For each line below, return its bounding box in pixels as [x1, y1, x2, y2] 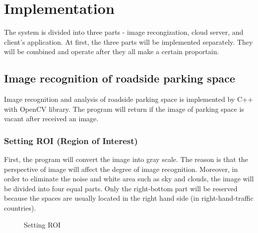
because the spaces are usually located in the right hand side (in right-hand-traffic [4, 193, 254, 203]
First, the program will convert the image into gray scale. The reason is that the [4, 154, 248, 164]
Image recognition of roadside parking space [4, 71, 235, 86]
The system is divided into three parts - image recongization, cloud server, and [4, 27, 244, 37]
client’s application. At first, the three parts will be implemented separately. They [4, 36, 253, 47]
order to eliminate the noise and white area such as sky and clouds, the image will [4, 173, 254, 184]
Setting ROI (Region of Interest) [4, 134, 138, 147]
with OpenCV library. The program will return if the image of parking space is [4, 103, 244, 114]
